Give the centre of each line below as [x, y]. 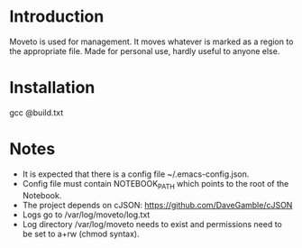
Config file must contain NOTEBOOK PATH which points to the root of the [156, 184]
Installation [52, 88]
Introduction [57, 17]
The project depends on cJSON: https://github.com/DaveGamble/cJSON [157, 205]
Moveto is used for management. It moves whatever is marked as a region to [151, 41]
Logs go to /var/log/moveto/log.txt [86, 215]
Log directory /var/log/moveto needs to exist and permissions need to [152, 224]
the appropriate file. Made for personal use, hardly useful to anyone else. [145, 51]
